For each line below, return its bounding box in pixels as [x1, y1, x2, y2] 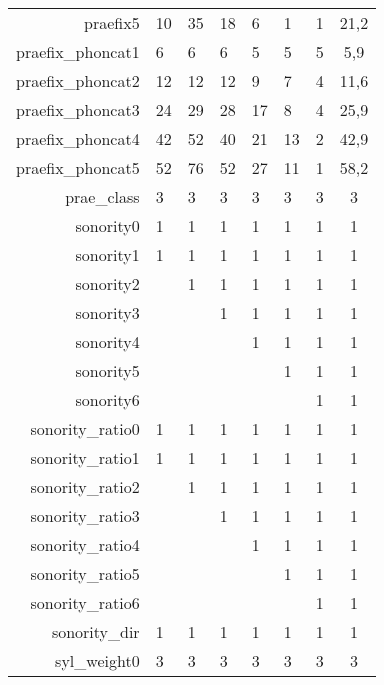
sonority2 [75, 272, 140, 295]
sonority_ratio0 [30, 417, 140, 440]
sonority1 [75, 243, 140, 266]
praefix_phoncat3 [16, 98, 140, 121]
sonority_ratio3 [30, 504, 140, 527]
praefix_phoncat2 [16, 69, 140, 92]
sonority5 [75, 359, 140, 382]
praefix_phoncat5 [16, 156, 140, 179]
